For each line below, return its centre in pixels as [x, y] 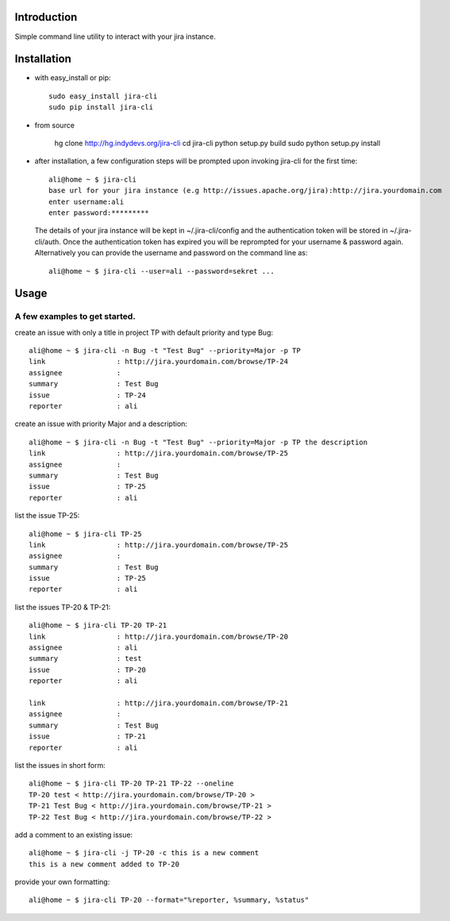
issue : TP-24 [88, 395]
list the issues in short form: [60, 765]
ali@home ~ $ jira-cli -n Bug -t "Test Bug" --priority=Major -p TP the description [198, 442]
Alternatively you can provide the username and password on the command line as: [171, 253]
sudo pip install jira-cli [101, 107]
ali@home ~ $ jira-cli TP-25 [85, 534]
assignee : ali [83, 648]
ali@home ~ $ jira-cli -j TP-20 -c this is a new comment [144, 853]
